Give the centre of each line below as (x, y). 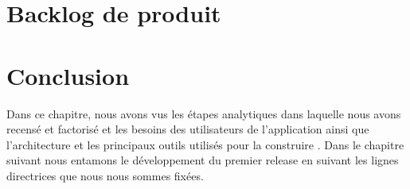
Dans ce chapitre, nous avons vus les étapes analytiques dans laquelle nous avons (204, 113)
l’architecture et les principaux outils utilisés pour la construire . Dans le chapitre (205, 144)
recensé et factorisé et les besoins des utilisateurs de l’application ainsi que (188, 129)
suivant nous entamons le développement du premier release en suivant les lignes (203, 160)
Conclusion (68, 75)
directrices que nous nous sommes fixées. (105, 175)
